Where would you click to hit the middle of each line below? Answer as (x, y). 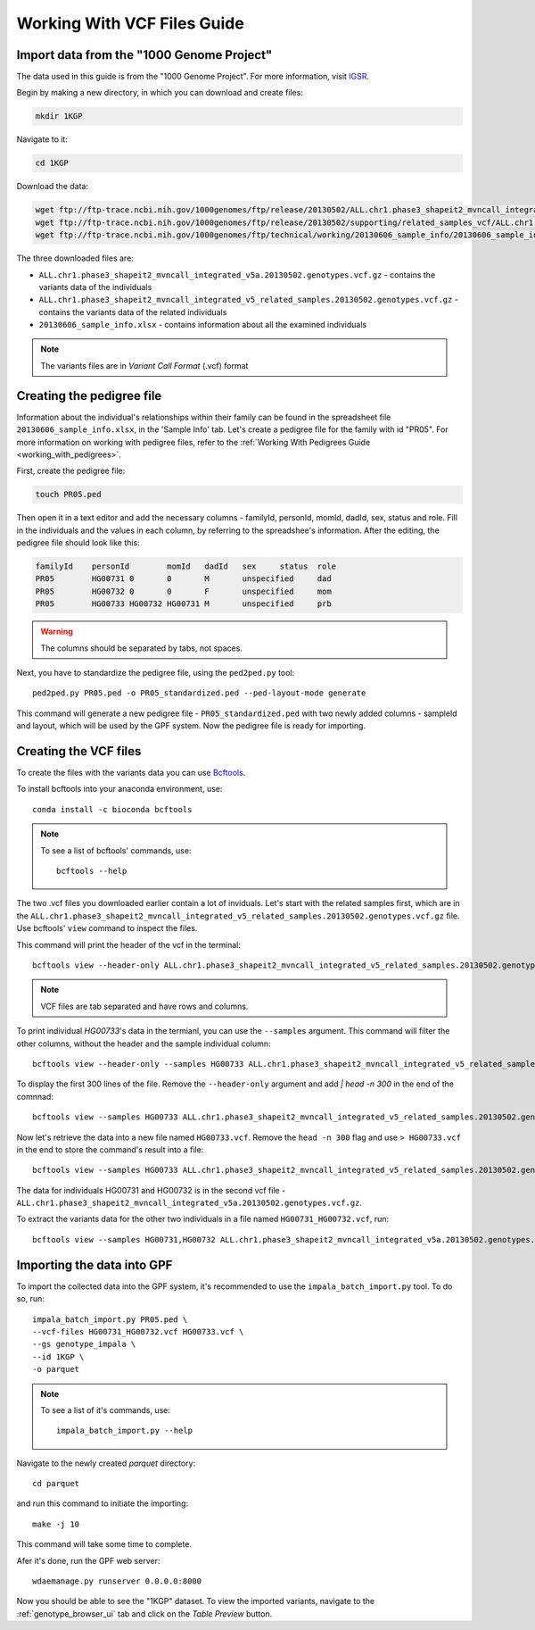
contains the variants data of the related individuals (133, 312)
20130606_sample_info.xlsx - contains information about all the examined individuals (203, 325)
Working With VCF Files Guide (130, 23)
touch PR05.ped (68, 495)
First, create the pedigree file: (71, 471)
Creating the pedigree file (89, 396)
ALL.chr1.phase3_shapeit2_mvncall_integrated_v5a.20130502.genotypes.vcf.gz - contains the (237, 274)
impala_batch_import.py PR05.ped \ (110, 1319)
